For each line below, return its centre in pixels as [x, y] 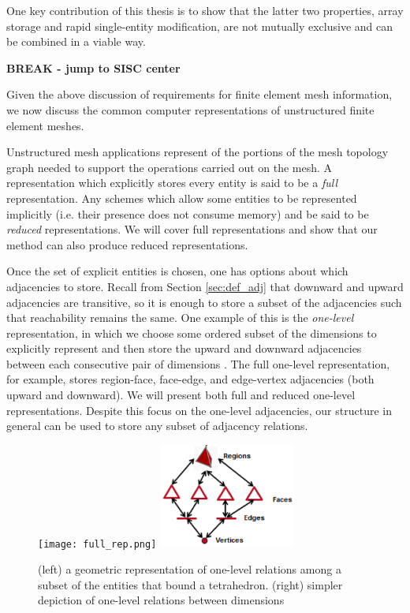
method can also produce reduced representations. [127, 244]
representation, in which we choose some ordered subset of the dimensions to [192, 333]
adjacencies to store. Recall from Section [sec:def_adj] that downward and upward [205, 286]
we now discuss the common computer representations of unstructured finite [190, 109]
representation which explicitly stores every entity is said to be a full [172, 183]
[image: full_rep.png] [97, 544]
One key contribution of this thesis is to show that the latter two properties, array [205, 10]
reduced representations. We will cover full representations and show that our [192, 229]
